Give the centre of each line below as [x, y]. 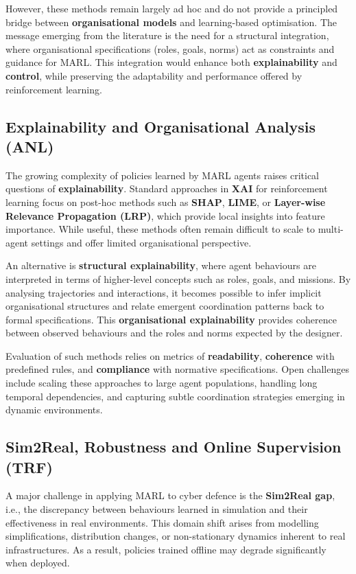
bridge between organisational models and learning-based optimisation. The [171, 22]
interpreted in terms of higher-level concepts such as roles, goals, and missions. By [178, 278]
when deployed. [38, 563]
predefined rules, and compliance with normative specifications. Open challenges [177, 369]
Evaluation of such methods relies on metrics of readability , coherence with [170, 355]
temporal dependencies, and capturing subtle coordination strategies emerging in [175, 396]
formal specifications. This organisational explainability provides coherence [171, 319]
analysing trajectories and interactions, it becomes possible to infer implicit [164, 292]
